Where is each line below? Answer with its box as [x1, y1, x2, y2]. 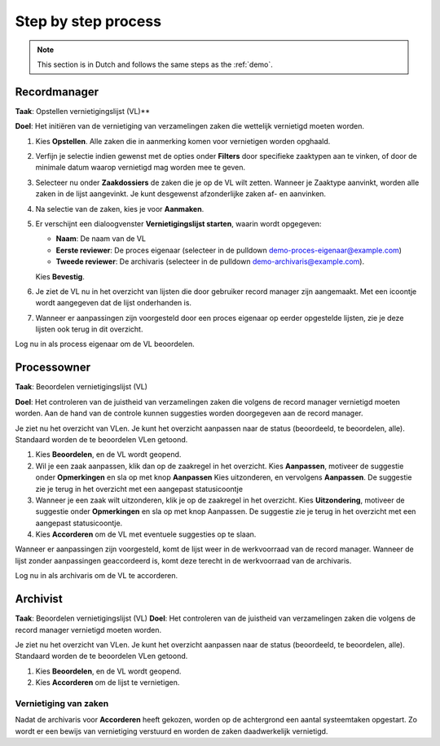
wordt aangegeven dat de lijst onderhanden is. [35, 298, 191, 308]
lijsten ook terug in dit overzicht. [35, 324, 143, 334]
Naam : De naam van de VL [55, 234, 147, 244]
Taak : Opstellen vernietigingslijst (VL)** [15, 106, 151, 116]
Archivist [15, 592, 63, 606]
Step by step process [15, 12, 162, 30]
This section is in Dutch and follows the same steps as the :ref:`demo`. [37, 59, 273, 69]
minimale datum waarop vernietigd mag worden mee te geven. [35, 163, 246, 173]
